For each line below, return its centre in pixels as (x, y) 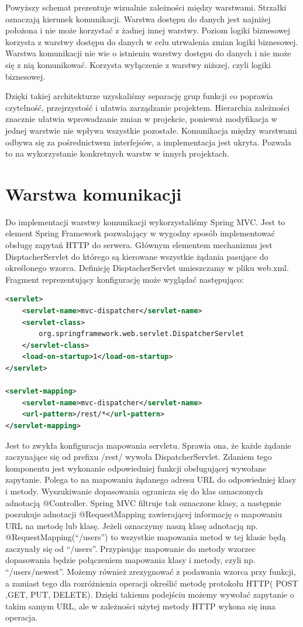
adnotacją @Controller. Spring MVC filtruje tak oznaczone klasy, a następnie (143, 502)
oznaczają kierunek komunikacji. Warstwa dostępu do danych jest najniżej (138, 18)
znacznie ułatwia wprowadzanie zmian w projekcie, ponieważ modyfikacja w (141, 119)
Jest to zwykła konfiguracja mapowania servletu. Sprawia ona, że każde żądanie (148, 445)
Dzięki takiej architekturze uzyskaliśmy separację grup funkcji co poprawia (139, 96)
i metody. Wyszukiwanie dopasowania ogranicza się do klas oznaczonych (134, 491)
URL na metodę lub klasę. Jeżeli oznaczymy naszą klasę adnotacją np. (132, 525)
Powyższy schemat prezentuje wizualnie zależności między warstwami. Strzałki (146, 7)
